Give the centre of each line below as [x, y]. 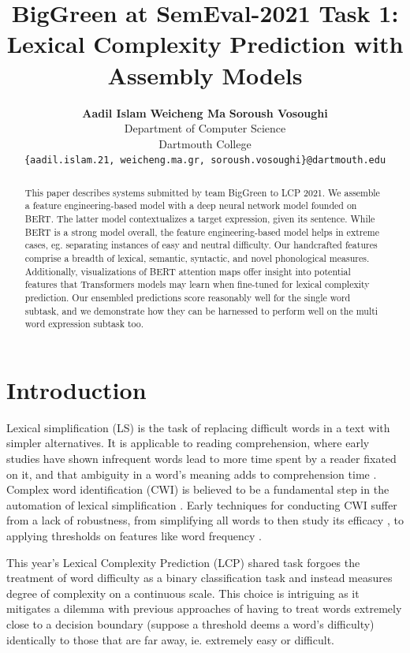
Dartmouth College [205, 143]
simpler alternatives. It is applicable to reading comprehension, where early [188, 443]
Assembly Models [205, 75]
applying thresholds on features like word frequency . [134, 536]
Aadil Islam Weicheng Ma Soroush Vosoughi [205, 112]
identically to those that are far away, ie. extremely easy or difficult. [171, 639]
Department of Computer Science [205, 128]
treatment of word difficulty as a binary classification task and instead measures [199, 578]
